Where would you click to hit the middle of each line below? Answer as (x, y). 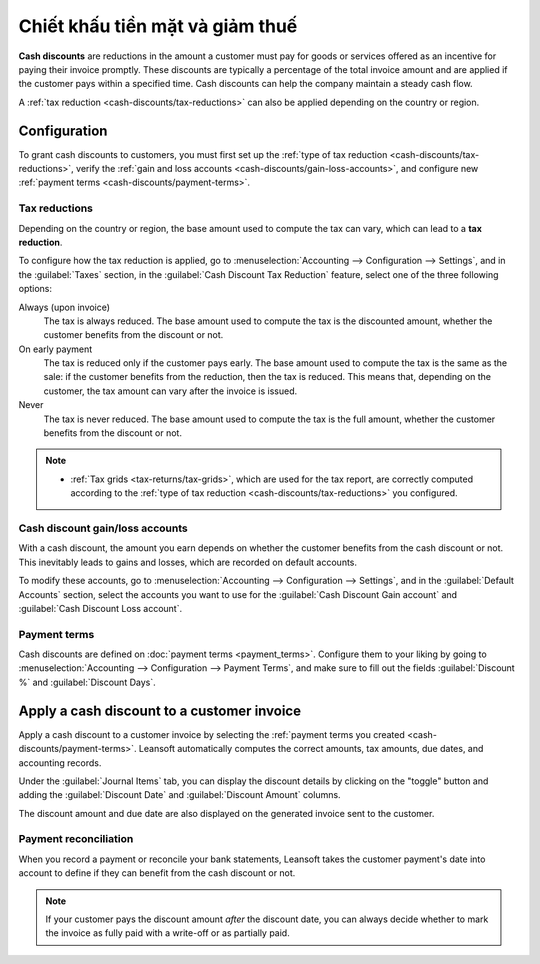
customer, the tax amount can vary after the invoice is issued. (170, 391)
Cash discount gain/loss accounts (103, 528)
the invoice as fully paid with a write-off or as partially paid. (167, 933)
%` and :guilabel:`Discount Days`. (87, 682)
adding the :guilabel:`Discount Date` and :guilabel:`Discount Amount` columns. (179, 795)
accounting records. (60, 762)
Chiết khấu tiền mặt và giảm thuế (158, 26)
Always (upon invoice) (64, 307)
